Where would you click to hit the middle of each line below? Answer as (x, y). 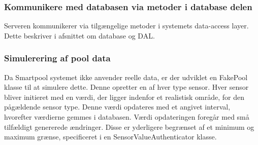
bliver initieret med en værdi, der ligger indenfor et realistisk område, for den (124, 97)
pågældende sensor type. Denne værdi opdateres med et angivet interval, (117, 107)
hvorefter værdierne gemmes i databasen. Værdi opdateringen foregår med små (127, 117)
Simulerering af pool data (57, 58)
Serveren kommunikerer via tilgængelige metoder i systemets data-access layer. (126, 26)
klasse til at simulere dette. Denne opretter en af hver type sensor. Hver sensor (126, 87)
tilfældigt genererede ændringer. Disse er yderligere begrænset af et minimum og (129, 126)
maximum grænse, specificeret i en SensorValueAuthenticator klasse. (110, 137)
